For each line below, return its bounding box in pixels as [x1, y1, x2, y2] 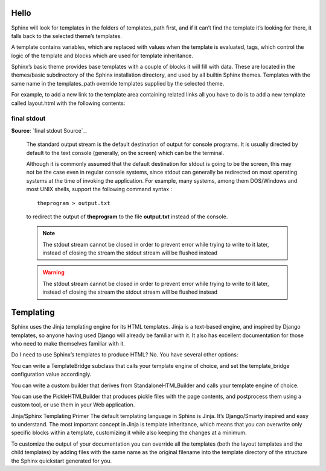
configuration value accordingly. [11, 371, 92, 378]
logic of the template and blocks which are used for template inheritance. [11, 52, 193, 59]
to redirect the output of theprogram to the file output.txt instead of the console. [26, 213, 228, 220]
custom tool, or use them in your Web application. [11, 401, 135, 408]
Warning [42, 269, 65, 276]
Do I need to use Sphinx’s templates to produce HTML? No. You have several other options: [11, 351, 238, 358]
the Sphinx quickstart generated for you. [11, 457, 112, 464]
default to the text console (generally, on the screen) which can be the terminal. [26, 149, 225, 156]
